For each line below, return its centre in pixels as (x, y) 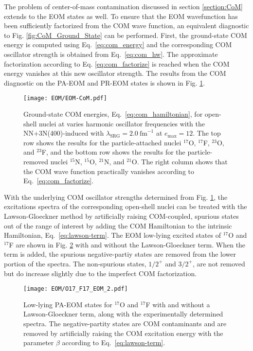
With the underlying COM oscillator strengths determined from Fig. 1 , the (116, 197)
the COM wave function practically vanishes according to (109, 171)
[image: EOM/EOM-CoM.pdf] (65, 98)
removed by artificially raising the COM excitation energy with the (123, 333)
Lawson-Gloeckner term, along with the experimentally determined (123, 314)
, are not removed (219, 263)
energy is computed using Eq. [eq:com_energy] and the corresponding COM (118, 44)
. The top (207, 133)
